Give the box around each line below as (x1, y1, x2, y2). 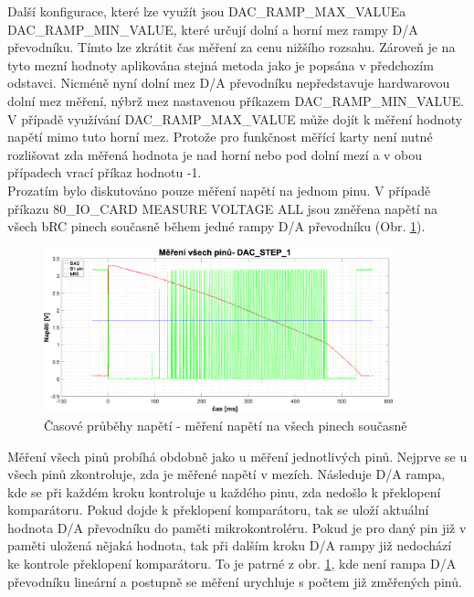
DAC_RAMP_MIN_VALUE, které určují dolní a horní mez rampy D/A (7, 19, 418, 38)
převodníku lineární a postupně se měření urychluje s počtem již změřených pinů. (7, 571, 462, 591)
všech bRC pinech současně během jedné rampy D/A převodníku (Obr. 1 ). (7, 217, 426, 236)
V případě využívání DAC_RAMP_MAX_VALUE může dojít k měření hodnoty (7, 109, 463, 128)
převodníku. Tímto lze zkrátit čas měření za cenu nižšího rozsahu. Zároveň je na (7, 37, 456, 57)
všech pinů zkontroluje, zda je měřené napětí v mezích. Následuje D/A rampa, (7, 464, 446, 484)
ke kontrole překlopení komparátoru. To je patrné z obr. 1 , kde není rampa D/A (7, 554, 457, 573)
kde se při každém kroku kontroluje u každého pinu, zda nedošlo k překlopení (7, 482, 441, 501)
